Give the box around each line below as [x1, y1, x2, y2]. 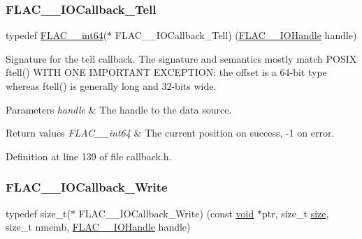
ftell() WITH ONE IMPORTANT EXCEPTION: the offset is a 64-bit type [6, 65, 327, 79]
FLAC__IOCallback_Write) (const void [78, 206, 254, 220]
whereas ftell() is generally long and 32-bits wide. [6, 79, 217, 93]
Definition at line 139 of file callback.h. [6, 148, 172, 163]
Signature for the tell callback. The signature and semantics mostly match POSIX [6, 51, 357, 65]
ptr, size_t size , [261, 206, 329, 220]
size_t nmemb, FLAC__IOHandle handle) [6, 219, 191, 234]
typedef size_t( [6, 206, 71, 220]
